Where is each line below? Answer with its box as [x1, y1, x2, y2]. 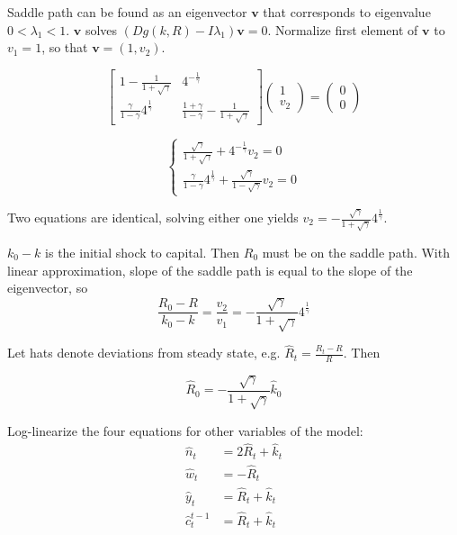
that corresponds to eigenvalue [263, 3, 431, 21]
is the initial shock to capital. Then [45, 242, 240, 261]
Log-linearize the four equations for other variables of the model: [7, 421, 363, 440]
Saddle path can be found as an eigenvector [7, 3, 247, 21]
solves [85, 20, 118, 39]
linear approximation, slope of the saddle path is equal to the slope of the [7, 260, 413, 279]
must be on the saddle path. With [262, 242, 450, 261]
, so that [41, 38, 88, 57]
